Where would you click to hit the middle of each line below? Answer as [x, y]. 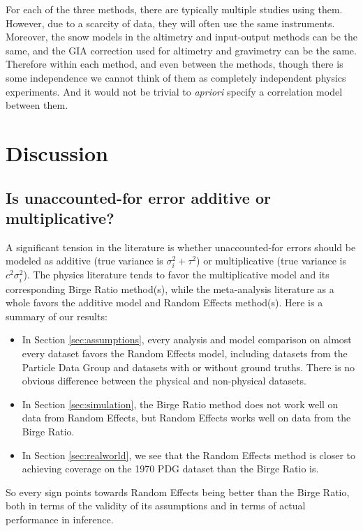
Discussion [57, 152]
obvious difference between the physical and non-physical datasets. [164, 381]
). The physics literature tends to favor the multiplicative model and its [176, 275]
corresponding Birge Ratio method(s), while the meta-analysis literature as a [170, 289]
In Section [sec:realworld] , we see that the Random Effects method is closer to [189, 455]
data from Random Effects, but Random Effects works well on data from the [186, 418]
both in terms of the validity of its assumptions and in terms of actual [156, 506]
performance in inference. [60, 519]
